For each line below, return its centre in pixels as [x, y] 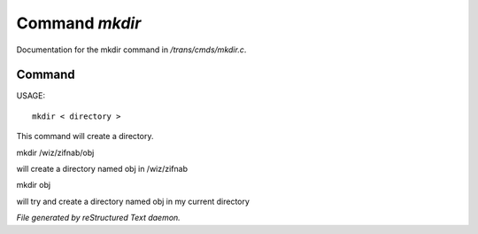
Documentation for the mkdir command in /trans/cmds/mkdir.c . [131, 50]
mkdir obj [34, 185]
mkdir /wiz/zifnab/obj [55, 152]
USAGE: [31, 96]
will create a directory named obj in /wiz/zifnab [102, 169]
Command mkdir [79, 23]
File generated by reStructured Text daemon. [98, 218]
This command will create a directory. [85, 136]
